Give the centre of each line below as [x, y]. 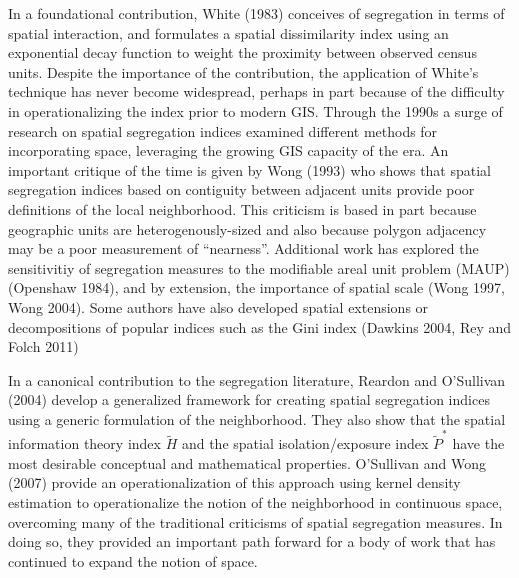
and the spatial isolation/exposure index [305, 443]
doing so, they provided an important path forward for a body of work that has [252, 541]
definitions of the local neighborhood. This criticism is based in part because [242, 208]
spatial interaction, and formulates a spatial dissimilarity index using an [228, 32]
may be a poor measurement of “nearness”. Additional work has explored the [243, 248]
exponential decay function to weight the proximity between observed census [242, 52]
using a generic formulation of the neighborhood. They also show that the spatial [257, 418]
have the [478, 443]
